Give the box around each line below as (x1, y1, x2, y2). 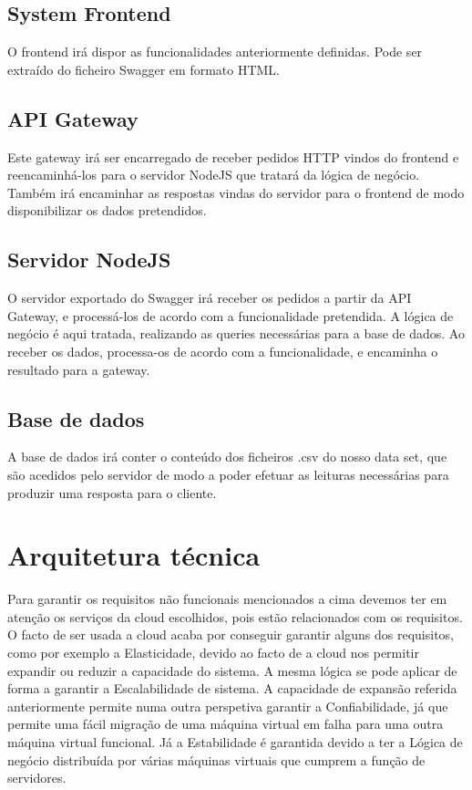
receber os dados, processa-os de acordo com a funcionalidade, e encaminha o (7, 341, 438, 360)
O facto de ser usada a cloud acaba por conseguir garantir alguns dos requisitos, (7, 625, 454, 644)
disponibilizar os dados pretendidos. (7, 201, 207, 220)
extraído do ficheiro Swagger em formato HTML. (7, 59, 281, 78)
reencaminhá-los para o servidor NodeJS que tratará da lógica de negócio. (7, 165, 420, 184)
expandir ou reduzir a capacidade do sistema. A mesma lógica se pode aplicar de (7, 660, 457, 680)
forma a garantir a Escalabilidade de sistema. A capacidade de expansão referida (7, 679, 457, 698)
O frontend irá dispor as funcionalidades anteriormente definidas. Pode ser (7, 42, 423, 61)
